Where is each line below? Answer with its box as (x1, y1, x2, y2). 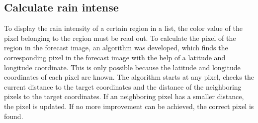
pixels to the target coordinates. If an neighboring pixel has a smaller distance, (4, 91, 244, 102)
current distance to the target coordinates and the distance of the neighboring (4, 81, 242, 92)
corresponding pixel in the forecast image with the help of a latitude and (4, 52, 226, 62)
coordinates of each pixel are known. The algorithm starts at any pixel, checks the (4, 72, 254, 82)
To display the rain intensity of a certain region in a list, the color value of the (4, 23, 243, 33)
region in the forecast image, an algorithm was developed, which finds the (4, 42, 228, 53)
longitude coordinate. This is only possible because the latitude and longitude (4, 62, 241, 72)
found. (4, 111, 23, 121)
